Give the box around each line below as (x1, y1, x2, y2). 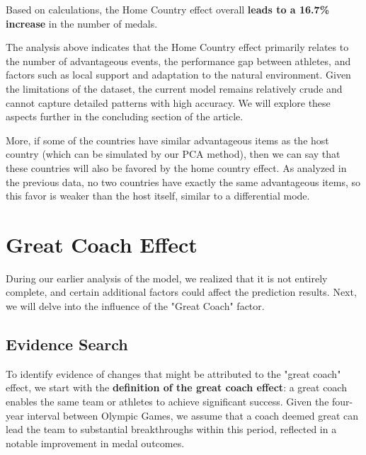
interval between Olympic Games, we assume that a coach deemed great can (27, 408, 359, 422)
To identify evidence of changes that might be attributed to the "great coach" (6, 366, 341, 381)
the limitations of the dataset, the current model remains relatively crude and (6, 81, 343, 96)
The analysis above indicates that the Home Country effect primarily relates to (6, 40, 349, 54)
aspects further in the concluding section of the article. (6, 109, 244, 124)
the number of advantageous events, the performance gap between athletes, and (6, 53, 351, 68)
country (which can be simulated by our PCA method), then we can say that (6, 146, 341, 161)
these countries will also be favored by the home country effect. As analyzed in (6, 160, 347, 175)
